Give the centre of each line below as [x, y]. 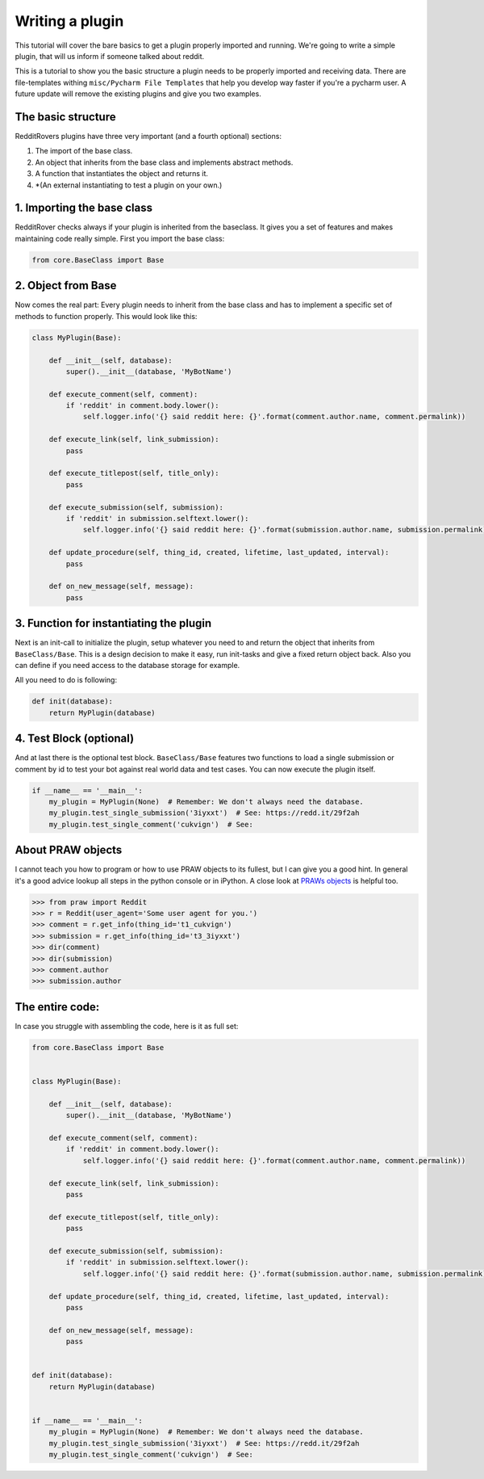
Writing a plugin [69, 21]
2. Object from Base [66, 286]
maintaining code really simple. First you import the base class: [120, 238]
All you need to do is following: [66, 680]
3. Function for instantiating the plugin [113, 623]
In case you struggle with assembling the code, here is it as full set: [127, 1026]
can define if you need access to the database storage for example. [127, 665]
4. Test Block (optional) [75, 739]
